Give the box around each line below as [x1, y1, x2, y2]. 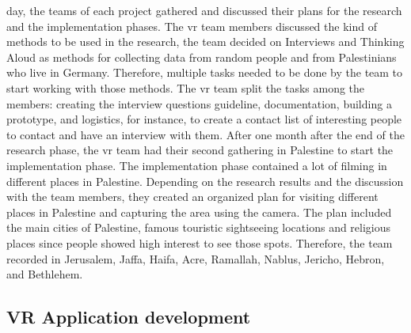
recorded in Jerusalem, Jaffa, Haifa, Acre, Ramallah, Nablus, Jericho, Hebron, [6, 250, 385, 267]
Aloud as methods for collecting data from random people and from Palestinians [6, 48, 397, 65]
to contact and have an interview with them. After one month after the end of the [6, 126, 405, 142]
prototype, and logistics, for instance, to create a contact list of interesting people [6, 111, 402, 127]
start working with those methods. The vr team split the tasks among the [6, 79, 365, 96]
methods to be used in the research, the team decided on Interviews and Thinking [6, 33, 405, 50]
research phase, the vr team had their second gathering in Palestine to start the [6, 142, 394, 158]
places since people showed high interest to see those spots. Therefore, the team [6, 234, 393, 251]
